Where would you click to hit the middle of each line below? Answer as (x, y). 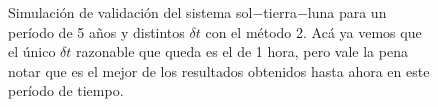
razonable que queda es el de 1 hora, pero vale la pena (242, 51)
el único (32, 51)
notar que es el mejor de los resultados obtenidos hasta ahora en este (219, 70)
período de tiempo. (66, 90)
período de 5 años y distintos (96, 31)
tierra (280, 12)
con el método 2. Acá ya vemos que (313, 31)
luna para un (347, 12)
